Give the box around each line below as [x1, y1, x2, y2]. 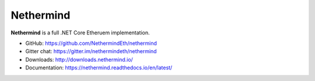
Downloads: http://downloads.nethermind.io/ [25, 56, 134, 63]
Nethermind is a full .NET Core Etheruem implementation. [10, 29, 150, 36]
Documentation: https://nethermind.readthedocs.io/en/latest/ [25, 64, 173, 71]
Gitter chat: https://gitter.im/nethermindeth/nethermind [25, 48, 157, 55]
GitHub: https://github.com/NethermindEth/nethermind [25, 40, 157, 47]
